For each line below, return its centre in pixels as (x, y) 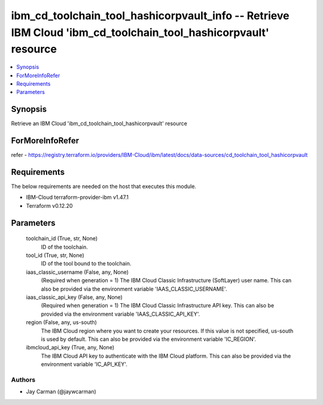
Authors (23, 379)
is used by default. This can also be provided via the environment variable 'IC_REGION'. (149, 339)
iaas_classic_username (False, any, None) (77, 272)
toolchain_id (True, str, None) (62, 238)
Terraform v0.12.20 (49, 205)
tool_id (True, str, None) (55, 255)
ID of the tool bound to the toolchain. (86, 264)
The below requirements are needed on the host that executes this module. (104, 186)
